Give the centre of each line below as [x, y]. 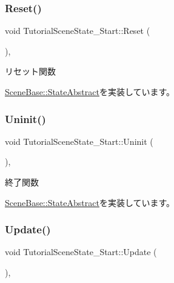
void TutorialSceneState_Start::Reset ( [78, 31]
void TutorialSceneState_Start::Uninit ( [79, 141]
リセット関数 [30, 71]
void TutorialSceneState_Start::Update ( [81, 252]
